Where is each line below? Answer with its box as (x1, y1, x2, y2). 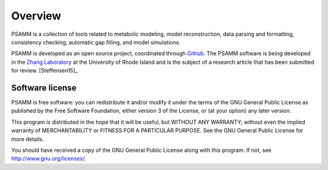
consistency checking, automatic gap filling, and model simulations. (11, 38, 181, 46)
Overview (11, 9, 61, 22)
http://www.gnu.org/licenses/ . (11, 155, 86, 162)
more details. (11, 135, 44, 143)
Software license (11, 83, 77, 93)
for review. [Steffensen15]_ (11, 67, 78, 74)
